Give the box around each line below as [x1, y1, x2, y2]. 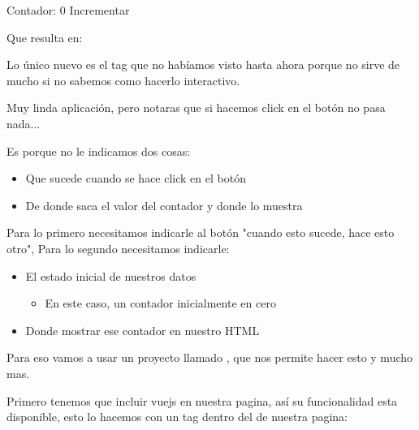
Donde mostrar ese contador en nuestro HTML [25, 321, 260, 338]
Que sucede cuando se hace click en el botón [25, 170, 246, 187]
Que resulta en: [6, 28, 83, 45]
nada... [6, 114, 41, 131]
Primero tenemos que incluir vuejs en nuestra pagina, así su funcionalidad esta [6, 392, 398, 409]
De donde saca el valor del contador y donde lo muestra [25, 196, 303, 213]
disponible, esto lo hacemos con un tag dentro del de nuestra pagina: [6, 408, 348, 425]
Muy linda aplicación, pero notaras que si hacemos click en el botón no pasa [6, 99, 386, 116]
